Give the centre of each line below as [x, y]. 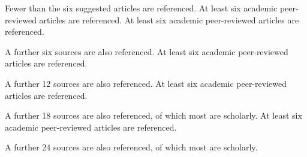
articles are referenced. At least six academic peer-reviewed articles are [169, 19]
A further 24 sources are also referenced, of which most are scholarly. [131, 147]
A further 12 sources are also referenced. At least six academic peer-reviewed [146, 83]
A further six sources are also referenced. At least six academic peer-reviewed [147, 51]
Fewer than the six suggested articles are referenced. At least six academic [141, 8]
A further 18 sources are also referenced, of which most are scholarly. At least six [153, 115]
